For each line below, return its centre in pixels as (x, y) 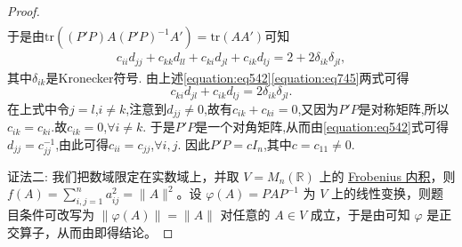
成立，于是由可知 (360, 215)
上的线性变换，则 (381, 193)
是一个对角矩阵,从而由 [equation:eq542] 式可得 (322, 127)
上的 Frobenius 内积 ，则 (387, 175)
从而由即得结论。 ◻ (115, 231)
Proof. (24, 11)
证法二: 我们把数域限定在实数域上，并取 (123, 175)
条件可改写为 (57, 215)
